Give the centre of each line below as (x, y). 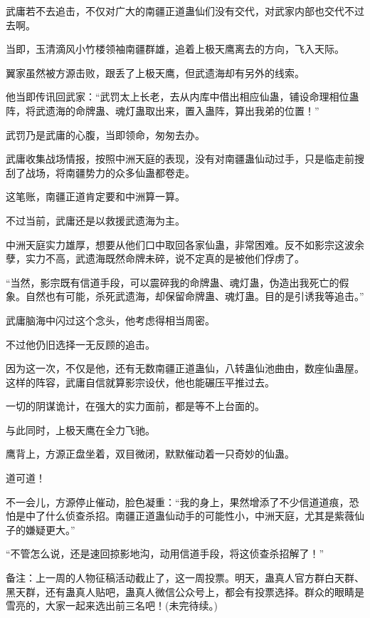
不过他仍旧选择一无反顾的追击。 (80, 344)
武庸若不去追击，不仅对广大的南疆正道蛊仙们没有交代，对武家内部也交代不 (180, 11)
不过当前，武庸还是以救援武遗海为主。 (95, 220)
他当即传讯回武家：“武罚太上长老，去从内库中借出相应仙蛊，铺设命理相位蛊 (183, 97)
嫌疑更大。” (50, 529)
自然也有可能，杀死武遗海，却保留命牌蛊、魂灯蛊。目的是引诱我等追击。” (195, 296)
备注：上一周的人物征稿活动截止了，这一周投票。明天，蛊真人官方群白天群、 (185, 578)
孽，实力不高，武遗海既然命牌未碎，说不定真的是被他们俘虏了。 (155, 258)
